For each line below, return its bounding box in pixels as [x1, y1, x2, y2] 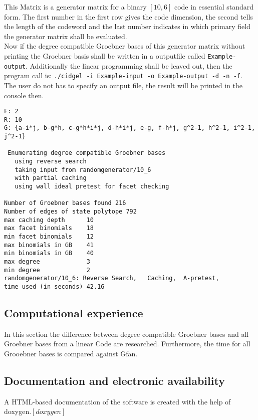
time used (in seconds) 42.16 [4, 283, 105, 290]
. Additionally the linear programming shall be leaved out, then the [25, 60, 232, 71]
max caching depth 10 [4, 216, 94, 224]
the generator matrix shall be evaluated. [4, 31, 127, 41]
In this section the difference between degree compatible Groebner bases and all [4, 328, 249, 339]
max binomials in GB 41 [4, 241, 94, 249]
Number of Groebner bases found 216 [4, 199, 126, 207]
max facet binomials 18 [4, 225, 94, 232]
